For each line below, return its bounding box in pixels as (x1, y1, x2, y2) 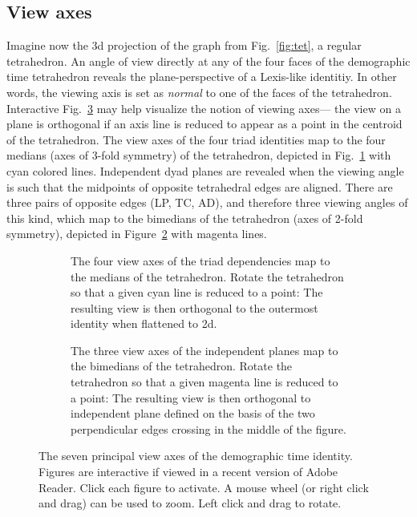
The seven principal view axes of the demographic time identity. (38, 447, 353, 464)
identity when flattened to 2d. (71, 315, 217, 332)
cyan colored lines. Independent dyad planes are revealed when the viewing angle (6, 162, 404, 179)
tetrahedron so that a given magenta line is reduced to (71, 374, 338, 390)
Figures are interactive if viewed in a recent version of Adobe (38, 463, 338, 480)
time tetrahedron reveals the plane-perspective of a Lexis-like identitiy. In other (6, 68, 397, 85)
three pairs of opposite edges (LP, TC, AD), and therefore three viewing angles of (6, 194, 408, 211)
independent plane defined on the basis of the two (71, 405, 315, 422)
